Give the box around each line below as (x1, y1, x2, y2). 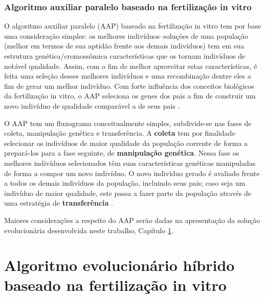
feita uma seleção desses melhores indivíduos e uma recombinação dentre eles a (4, 70, 251, 81)
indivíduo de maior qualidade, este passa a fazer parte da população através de (4, 187, 252, 198)
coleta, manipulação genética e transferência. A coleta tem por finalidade (4, 128, 235, 138)
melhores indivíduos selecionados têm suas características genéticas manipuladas (4, 157, 256, 168)
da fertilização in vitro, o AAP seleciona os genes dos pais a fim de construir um (4, 90, 256, 101)
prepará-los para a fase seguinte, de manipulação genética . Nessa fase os (4, 147, 239, 158)
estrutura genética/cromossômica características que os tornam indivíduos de (4, 51, 246, 61)
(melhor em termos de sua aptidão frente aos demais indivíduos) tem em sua (4, 40, 245, 51)
